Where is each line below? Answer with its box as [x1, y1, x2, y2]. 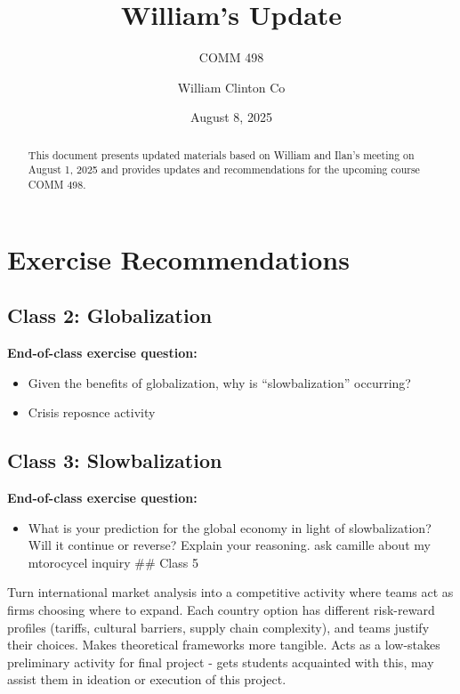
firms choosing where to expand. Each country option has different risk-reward [7, 601, 435, 619]
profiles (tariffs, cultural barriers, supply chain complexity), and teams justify [7, 617, 430, 636]
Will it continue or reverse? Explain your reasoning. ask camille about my [28, 536, 431, 554]
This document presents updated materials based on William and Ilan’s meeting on [28, 147, 415, 162]
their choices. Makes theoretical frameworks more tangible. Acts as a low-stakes [7, 635, 440, 654]
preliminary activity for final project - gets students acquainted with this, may [7, 652, 434, 671]
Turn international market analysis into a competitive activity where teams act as [7, 583, 454, 601]
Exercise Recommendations [7, 240, 350, 277]
